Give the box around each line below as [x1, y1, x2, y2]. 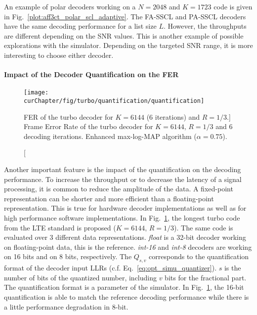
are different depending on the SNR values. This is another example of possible [4, 30, 244, 41]
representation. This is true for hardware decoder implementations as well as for [4, 203, 247, 213]
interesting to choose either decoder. [4, 49, 114, 60]
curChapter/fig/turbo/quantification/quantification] [24, 97, 205, 105]
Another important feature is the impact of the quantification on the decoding [4, 164, 241, 175]
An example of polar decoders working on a [4, 1, 136, 11]
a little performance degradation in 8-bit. [4, 301, 128, 312]
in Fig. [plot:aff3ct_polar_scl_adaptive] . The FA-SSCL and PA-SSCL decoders [4, 11, 246, 21]
